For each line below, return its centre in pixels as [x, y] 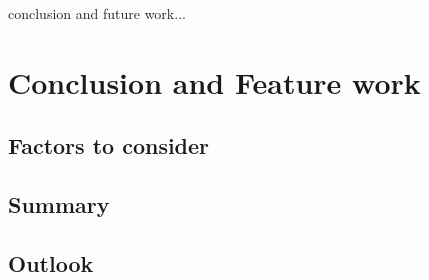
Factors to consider [109, 145]
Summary [59, 204]
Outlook [51, 262]
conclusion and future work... [97, 13]
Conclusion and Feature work [214, 81]
